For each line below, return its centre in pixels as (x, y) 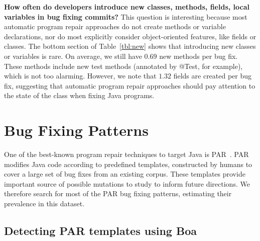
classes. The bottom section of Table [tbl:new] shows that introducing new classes (130, 46)
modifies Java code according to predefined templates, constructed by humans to (128, 164)
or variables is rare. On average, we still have (73, 56)
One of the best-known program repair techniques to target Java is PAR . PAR (126, 154)
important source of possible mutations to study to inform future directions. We (127, 183)
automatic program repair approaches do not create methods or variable (115, 26)
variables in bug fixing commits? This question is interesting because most (126, 16)
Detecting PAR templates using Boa (100, 231)
